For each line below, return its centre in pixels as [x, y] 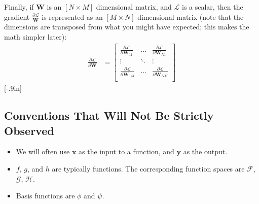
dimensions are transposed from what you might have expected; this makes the [127, 27]
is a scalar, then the [213, 7]
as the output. [205, 151]
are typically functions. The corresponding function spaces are [148, 169]
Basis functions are [45, 196]
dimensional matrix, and [134, 7]
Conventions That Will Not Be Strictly [109, 115]
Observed [29, 130]
